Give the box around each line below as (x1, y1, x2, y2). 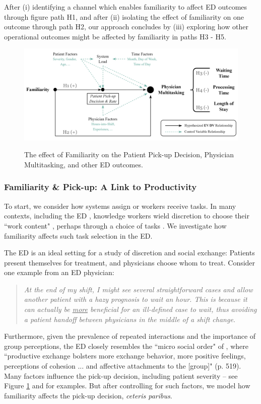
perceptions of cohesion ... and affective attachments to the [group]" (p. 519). (4, 361, 241, 371)
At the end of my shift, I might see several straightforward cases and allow (24, 284, 253, 294)
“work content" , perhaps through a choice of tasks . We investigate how (4, 220, 227, 231)
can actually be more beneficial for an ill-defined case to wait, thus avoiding (24, 304, 257, 315)
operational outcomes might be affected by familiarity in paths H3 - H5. (4, 31, 226, 41)
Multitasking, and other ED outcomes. (24, 159, 143, 169)
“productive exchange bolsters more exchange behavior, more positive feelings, (4, 350, 246, 361)
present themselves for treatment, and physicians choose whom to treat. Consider (4, 257, 255, 267)
